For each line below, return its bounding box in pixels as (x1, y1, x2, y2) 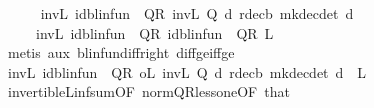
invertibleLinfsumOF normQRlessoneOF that (7, 81, 290, 102)
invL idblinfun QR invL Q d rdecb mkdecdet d (40, 3, 354, 23)
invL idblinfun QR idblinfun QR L (35, 22, 274, 43)
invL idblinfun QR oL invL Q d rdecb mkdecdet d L (7, 61, 367, 82)
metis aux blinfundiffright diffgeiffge (7, 42, 235, 63)
